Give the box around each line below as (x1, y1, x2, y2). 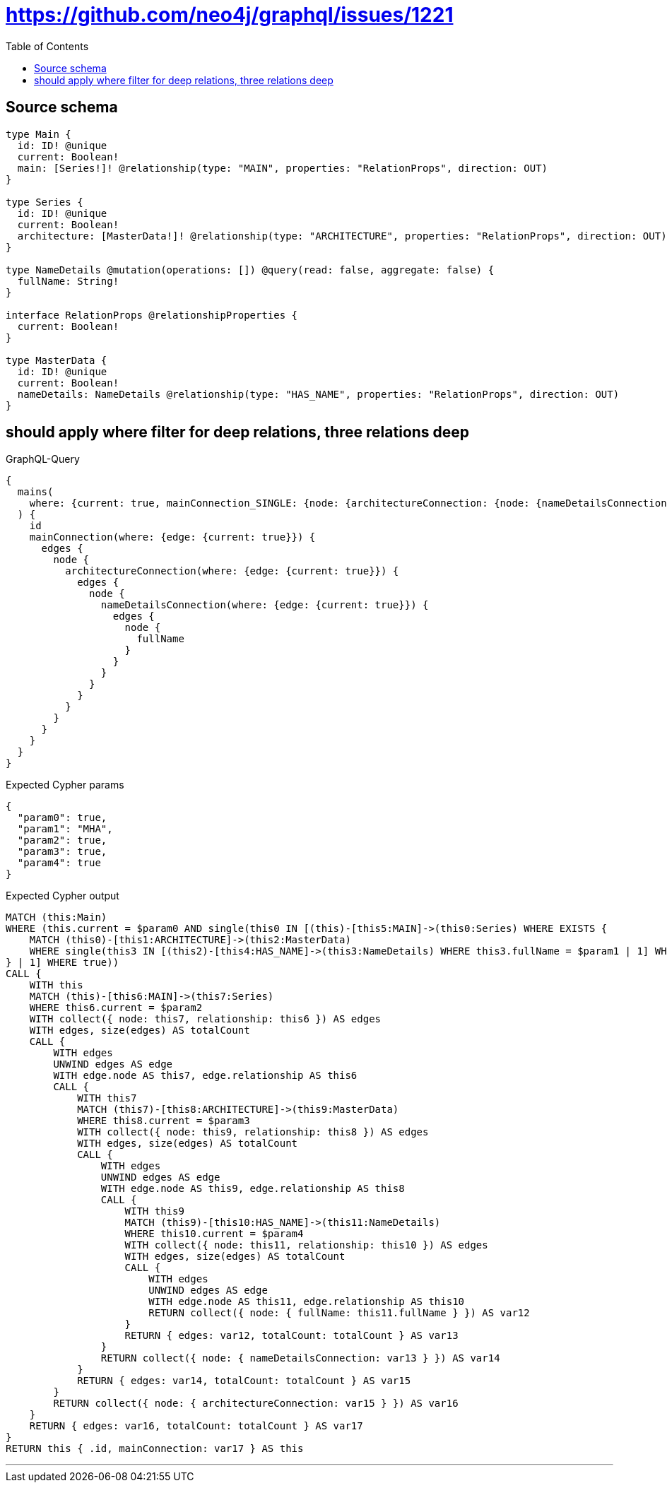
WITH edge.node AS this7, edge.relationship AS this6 (53, 1070, 358, 1082)
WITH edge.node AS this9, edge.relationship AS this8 (100, 1183, 405, 1195)
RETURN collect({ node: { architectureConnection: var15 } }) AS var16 (53, 1398, 459, 1410)
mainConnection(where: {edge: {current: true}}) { (29, 531, 316, 543)
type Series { (6, 196, 83, 208)
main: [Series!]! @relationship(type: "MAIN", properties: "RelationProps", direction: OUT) (17, 162, 548, 174)
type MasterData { (6, 354, 107, 366)
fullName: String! (17, 275, 119, 287)
